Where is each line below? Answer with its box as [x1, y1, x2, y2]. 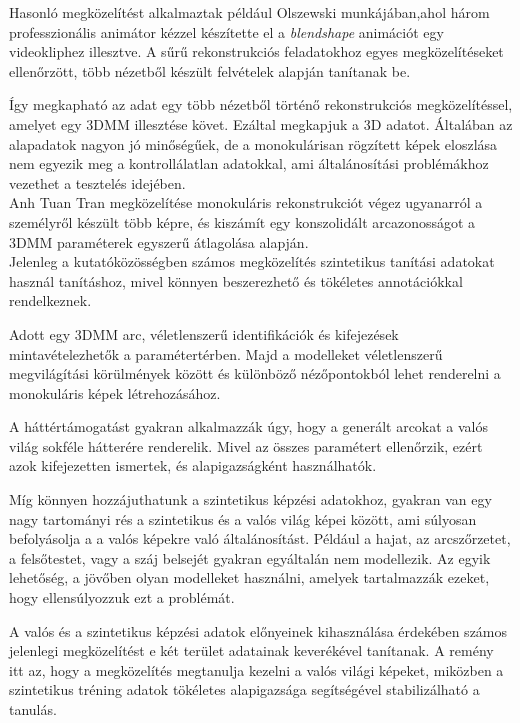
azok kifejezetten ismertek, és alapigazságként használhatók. [9, 455, 377, 476]
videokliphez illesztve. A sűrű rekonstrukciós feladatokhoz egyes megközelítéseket [9, 41, 504, 62]
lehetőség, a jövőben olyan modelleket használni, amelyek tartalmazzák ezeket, [9, 567, 490, 588]
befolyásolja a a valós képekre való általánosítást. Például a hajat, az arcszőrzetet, [9, 528, 511, 549]
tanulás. [9, 699, 57, 719]
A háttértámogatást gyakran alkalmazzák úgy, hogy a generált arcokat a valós [9, 416, 489, 437]
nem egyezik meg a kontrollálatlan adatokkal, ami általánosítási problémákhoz [9, 153, 489, 174]
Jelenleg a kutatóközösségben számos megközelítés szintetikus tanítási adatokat [9, 251, 495, 272]
